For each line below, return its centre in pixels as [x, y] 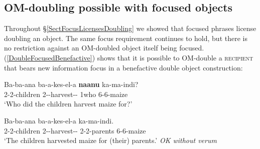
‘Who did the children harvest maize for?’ [68, 104]
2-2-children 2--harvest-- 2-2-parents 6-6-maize [75, 130]
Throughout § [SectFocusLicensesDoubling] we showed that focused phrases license [130, 28]
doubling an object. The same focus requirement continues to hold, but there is [126, 38]
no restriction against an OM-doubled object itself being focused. [104, 48]
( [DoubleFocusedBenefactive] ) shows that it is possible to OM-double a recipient [129, 57]
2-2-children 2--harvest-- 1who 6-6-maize [66, 94]
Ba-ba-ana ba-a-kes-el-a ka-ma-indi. [59, 120]
